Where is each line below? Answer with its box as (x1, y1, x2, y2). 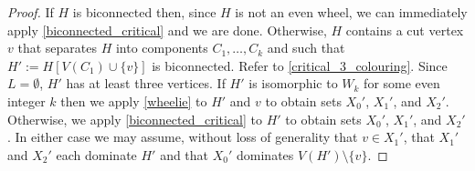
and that (160, 145, 209, 164)
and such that (267, 38, 345, 57)
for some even (364, 74, 440, 93)
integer (7, 91, 46, 110)
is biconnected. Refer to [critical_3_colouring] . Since (152, 55, 448, 75)
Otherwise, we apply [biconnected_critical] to (7, 109, 263, 128)
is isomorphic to (248, 74, 338, 93)
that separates (17, 38, 97, 57)
